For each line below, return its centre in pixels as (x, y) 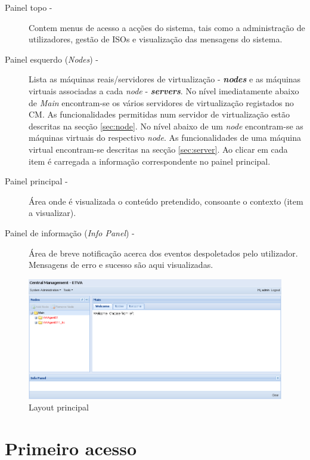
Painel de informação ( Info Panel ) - (70, 232)
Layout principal (59, 407)
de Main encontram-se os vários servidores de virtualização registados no (161, 102)
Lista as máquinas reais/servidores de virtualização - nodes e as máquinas (165, 79)
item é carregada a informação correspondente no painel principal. (150, 161)
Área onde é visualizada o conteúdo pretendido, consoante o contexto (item (166, 201)
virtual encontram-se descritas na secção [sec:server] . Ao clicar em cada (158, 149)
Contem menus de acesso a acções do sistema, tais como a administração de (167, 27)
